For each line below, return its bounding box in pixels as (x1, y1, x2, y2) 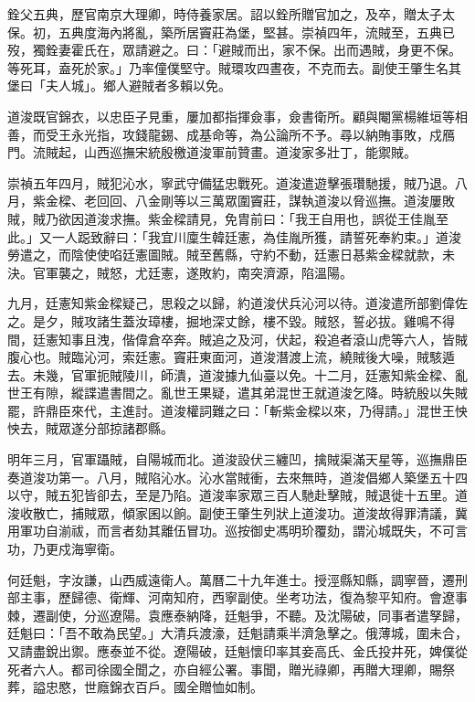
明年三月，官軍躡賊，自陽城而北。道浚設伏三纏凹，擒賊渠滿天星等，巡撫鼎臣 (7, 450, 468, 469)
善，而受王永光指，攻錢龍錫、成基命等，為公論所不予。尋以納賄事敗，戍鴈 (7, 124, 455, 144)
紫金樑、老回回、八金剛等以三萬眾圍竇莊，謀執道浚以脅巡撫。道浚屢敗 (32, 191, 455, 210)
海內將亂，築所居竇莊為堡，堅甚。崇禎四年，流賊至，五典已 (96, 22, 455, 41)
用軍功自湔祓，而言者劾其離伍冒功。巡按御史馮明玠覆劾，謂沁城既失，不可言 (7, 521, 468, 540)
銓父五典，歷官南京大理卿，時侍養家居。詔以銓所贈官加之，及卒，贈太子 (7, 5, 442, 23)
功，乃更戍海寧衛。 (7, 539, 122, 558)
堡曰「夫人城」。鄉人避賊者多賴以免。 (7, 76, 231, 95)
